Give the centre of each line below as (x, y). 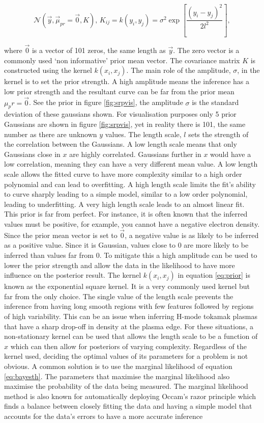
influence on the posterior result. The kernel (73, 275)
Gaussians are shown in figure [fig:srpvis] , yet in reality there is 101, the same (125, 124)
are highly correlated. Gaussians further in (135, 154)
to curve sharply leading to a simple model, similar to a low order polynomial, (126, 194)
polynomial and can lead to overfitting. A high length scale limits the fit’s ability (130, 184)
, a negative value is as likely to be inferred (192, 235)
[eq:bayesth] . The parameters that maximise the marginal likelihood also (117, 376)
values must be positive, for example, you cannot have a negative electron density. (132, 224)
